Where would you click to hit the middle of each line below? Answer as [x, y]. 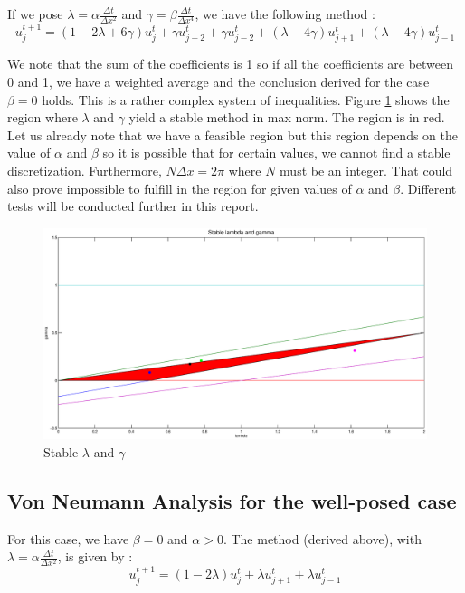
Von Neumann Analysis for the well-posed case [232, 500]
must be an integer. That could [366, 170]
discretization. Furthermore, [85, 170]
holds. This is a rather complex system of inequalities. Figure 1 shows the [246, 99]
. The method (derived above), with [322, 538]
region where [43, 117]
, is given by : [95, 556]
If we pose [35, 14]
